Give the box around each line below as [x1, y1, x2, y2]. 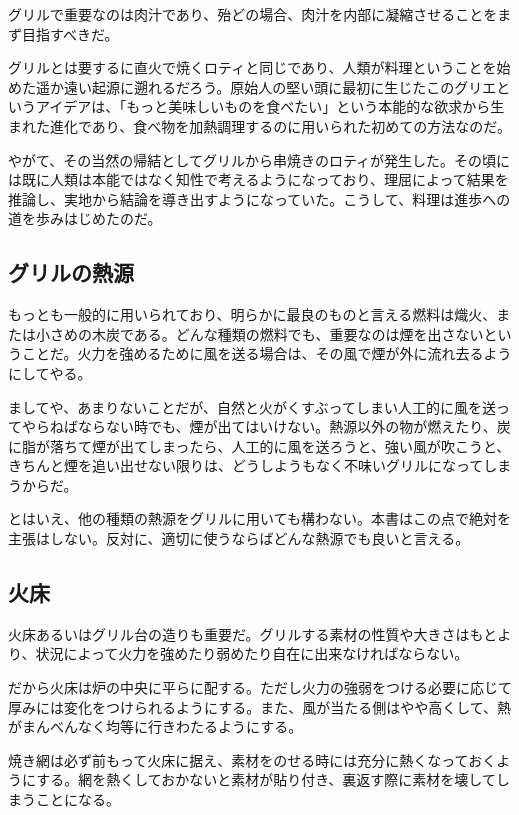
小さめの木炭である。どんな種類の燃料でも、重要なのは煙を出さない [35, 323, 484, 344]
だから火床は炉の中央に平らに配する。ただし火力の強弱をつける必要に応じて [8, 677, 512, 698]
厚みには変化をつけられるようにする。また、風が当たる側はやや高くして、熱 [8, 696, 512, 717]
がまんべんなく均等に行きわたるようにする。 [8, 716, 303, 737]
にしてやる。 [8, 362, 92, 383]
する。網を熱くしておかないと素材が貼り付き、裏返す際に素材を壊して [36, 769, 496, 790]
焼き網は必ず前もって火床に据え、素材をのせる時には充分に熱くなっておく [8, 749, 497, 770]
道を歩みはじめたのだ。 [8, 208, 162, 229]
